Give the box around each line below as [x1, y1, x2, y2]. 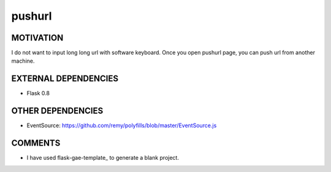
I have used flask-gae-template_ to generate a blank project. [26, 154, 179, 162]
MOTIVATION [11, 33, 64, 43]
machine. [11, 57, 35, 64]
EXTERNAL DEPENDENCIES [11, 74, 119, 84]
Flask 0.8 [26, 90, 50, 97]
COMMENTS [11, 138, 61, 149]
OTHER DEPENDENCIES [11, 106, 104, 116]
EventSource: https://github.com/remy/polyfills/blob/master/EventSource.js [26, 122, 217, 129]
